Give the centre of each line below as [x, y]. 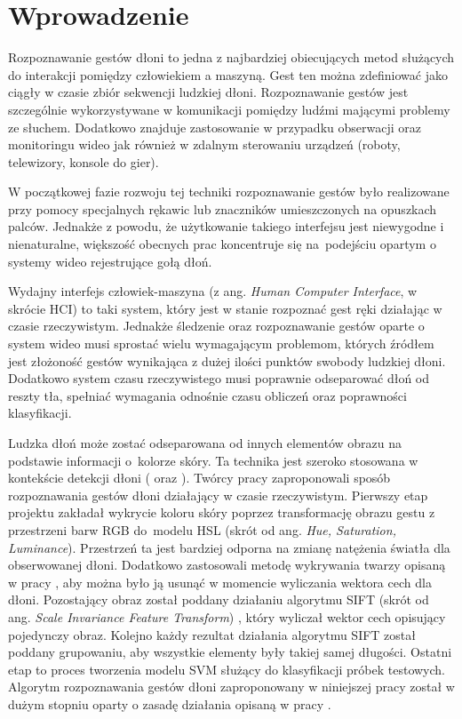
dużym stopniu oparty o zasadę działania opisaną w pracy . [170, 703]
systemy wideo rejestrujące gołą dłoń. [110, 261]
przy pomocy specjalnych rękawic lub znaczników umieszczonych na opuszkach [223, 208]
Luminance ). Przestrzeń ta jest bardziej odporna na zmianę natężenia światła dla [229, 547]
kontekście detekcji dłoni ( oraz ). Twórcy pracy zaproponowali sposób [199, 478]
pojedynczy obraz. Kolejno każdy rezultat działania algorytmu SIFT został [212, 634]
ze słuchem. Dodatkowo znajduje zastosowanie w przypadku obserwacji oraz [215, 127]
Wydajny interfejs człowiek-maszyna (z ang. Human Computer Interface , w [213, 291]
